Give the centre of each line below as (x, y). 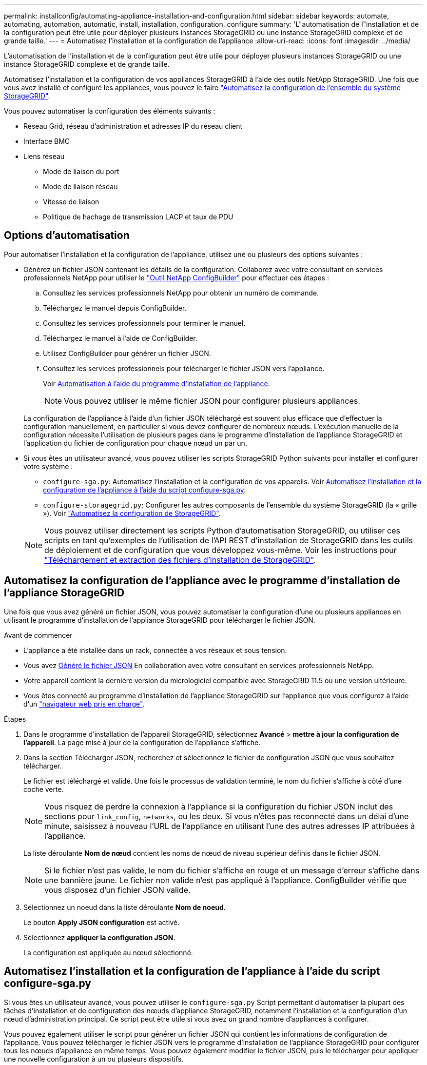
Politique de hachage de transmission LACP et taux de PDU (138, 217)
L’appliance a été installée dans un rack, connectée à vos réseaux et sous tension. (155, 650)
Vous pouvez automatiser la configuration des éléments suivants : (110, 111)
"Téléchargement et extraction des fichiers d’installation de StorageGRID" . (180, 560)
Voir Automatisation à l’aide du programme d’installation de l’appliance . (156, 383)
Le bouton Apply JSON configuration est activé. (102, 922)
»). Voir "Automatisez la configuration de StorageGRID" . (132, 513)
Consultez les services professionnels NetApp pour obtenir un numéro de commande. (181, 293)
